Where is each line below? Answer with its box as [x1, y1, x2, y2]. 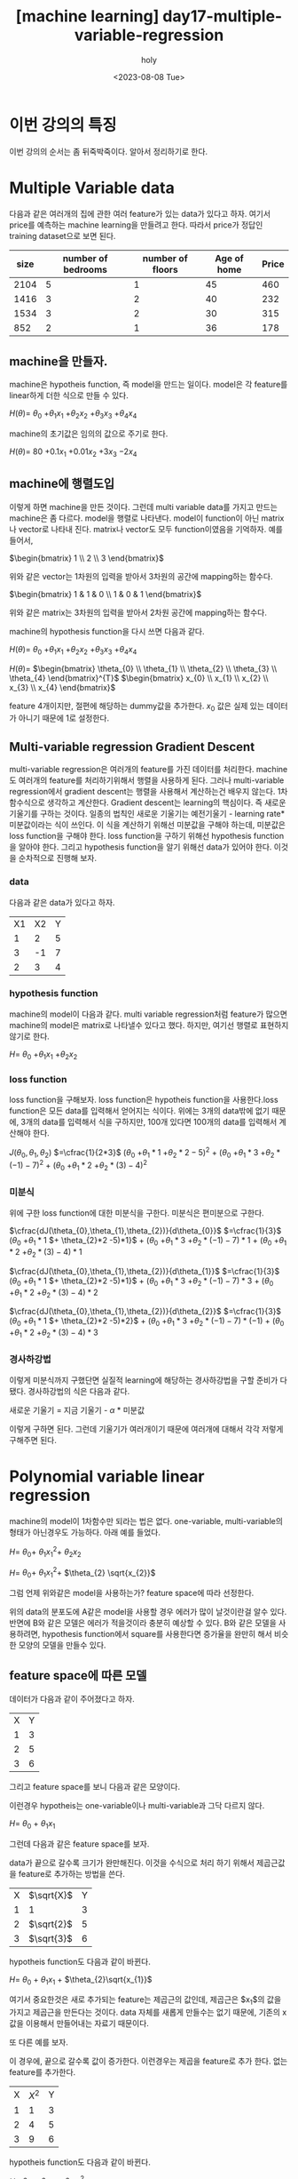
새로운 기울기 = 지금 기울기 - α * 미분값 [9, 1405, 145, 1416]
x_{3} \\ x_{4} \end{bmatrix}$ [9, 682, 116, 692]
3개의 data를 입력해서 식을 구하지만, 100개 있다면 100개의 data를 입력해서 [20, 1116, 278, 1127]
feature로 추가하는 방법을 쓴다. [18, 1868, 126, 1879]
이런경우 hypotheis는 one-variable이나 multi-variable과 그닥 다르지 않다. [9, 1800, 265, 1810]
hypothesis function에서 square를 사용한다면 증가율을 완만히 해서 [42, 1629, 272, 1640]
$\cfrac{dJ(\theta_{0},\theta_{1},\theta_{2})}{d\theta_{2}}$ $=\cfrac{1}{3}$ [9, 1306, 282, 1317]
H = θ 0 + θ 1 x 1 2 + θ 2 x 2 [9, 1544, 82, 1559]
